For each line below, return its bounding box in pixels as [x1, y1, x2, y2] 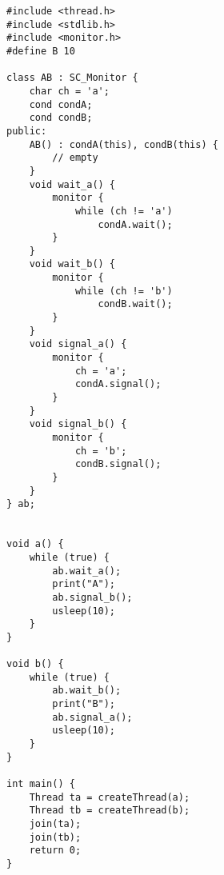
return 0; [29, 845, 82, 857]
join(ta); [29, 818, 82, 830]
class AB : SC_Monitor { [6, 72, 138, 84]
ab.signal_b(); [52, 591, 133, 603]
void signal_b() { [29, 418, 127, 430]
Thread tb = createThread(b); [29, 805, 190, 817]
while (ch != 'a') [74, 205, 173, 217]
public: [6, 125, 47, 137]
